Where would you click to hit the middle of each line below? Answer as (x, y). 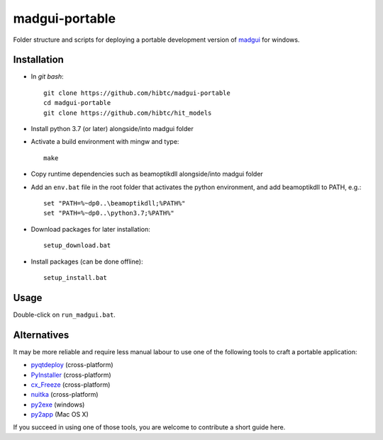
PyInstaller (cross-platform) (71, 375)
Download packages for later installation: (90, 229)
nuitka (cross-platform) (65, 395)
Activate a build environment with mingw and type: (105, 142)
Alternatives (41, 335)
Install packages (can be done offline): (87, 261)
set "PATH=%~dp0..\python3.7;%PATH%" (109, 213)
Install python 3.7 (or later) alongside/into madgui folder (112, 129)
